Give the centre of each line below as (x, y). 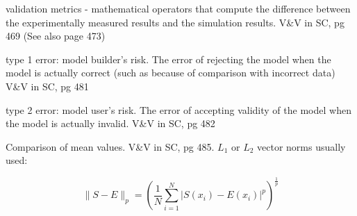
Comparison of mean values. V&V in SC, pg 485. (110, 146)
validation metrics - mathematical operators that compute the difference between (178, 8)
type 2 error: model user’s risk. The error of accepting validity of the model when (178, 109)
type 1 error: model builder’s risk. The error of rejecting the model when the (168, 59)
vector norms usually (301, 146)
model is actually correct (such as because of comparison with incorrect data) (171, 73)
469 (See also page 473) (56, 36)
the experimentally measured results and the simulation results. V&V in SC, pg (175, 22)
